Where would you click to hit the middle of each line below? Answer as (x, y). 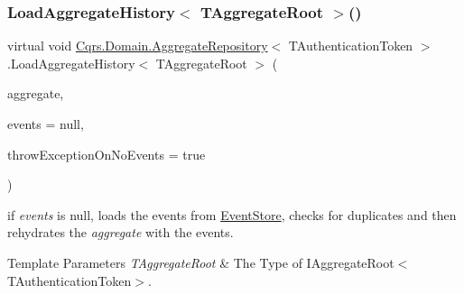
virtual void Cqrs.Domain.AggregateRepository (138, 46)
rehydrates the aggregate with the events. (121, 232)
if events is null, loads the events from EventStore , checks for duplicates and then (232, 214)
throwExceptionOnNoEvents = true (107, 154)
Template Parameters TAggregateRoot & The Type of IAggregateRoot (201, 262)
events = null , (46, 124)
